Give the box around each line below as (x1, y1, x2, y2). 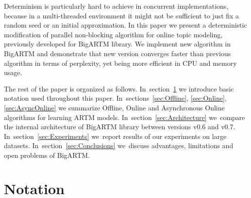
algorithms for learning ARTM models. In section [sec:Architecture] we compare (4, 112, 245, 122)
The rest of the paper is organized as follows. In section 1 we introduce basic (4, 83, 234, 93)
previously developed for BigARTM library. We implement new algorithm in (4, 39, 231, 49)
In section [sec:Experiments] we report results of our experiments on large (4, 131, 227, 141)
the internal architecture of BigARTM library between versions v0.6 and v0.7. (4, 122, 235, 132)
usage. (4, 67, 22, 77)
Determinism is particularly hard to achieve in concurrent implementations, (4, 1, 229, 11)
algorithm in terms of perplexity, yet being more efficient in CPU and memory (4, 58, 237, 68)
